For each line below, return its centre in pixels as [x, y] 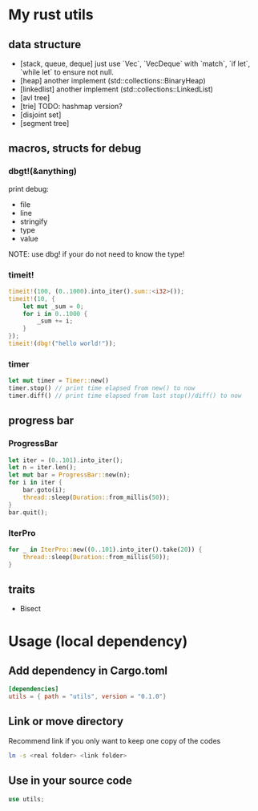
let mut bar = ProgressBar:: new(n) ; [69, 475]
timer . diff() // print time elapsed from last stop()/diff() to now [125, 396]
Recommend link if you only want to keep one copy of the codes [115, 740]
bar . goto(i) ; [44, 490]
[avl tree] [35, 97]
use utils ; [26, 799]
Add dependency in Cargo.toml [88, 670]
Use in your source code [70, 781]
